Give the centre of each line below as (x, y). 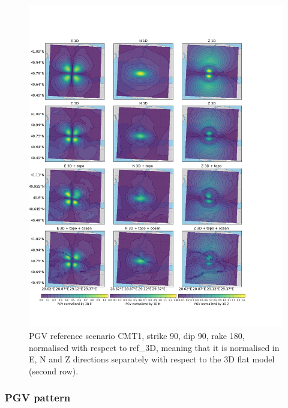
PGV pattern (38, 397)
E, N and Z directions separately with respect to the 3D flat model (152, 359)
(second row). (54, 370)
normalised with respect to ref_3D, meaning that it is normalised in (154, 347)
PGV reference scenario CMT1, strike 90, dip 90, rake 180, (137, 335)
